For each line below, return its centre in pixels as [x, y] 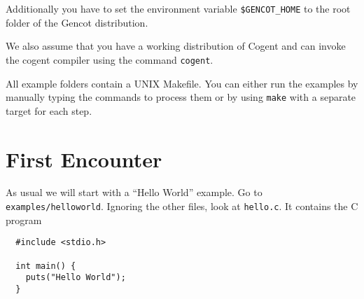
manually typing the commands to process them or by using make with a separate [181, 97]
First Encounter [84, 159]
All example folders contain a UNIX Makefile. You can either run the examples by [182, 83]
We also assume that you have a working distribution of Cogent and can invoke [176, 46]
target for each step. [49, 110]
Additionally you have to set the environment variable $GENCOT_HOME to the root [178, 8]
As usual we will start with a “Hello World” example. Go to [134, 192]
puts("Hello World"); [76, 278]
